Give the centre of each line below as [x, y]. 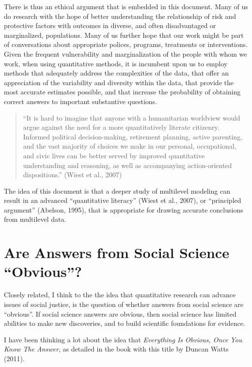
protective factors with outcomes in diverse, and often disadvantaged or [110, 25]
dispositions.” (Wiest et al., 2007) [72, 175]
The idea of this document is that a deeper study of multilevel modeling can [117, 191]
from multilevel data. [35, 219]
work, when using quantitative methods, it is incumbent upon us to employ [116, 63]
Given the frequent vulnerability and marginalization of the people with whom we [126, 54]
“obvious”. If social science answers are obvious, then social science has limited [120, 313]
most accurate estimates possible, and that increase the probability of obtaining [122, 92]
